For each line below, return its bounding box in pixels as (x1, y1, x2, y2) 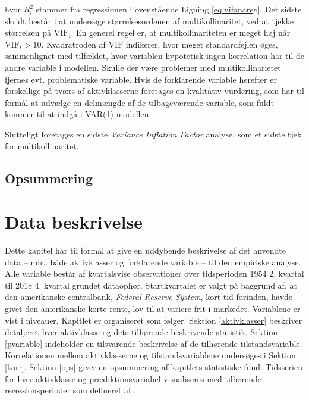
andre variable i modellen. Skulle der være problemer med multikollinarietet (5, 61, 281, 73)
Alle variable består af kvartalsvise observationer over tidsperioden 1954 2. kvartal (5, 267, 304, 280)
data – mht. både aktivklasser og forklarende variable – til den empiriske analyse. (5, 255, 301, 268)
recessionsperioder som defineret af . (5, 384, 136, 396)
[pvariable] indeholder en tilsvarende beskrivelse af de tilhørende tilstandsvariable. (5, 337, 302, 349)
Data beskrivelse (5, 210, 143, 234)
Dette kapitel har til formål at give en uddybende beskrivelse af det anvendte (5, 244, 286, 257)
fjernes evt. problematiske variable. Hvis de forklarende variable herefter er (5, 73, 277, 85)
